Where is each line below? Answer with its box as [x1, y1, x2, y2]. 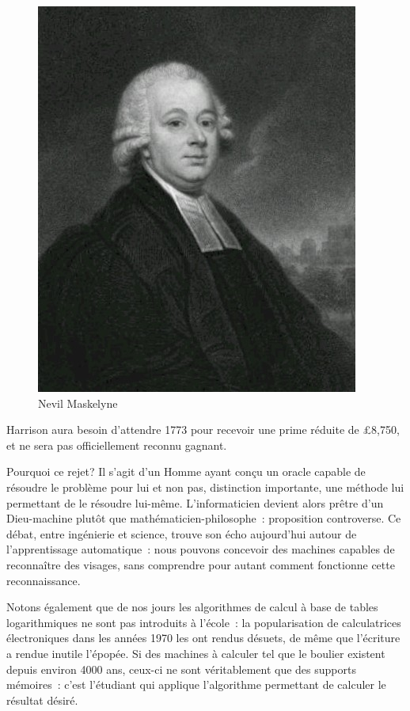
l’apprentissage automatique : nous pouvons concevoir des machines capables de [6, 541, 395, 557]
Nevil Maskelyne [38, 394, 118, 411]
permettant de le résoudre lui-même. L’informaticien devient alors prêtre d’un [6, 494, 384, 511]
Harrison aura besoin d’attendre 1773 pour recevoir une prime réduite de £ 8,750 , [6, 421, 400, 438]
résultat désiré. [6, 691, 78, 708]
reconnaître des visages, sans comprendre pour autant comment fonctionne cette [6, 556, 395, 572]
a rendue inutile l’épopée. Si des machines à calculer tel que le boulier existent [6, 644, 385, 661]
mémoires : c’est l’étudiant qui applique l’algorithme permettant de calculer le [6, 676, 386, 693]
